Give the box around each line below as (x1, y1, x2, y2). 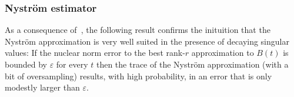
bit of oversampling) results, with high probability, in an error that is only (5, 69, 272, 82)
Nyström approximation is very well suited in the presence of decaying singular (5, 35, 289, 47)
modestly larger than (5, 81, 80, 93)
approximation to (191, 46, 254, 59)
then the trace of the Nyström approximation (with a (96, 58, 289, 70)
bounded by (5, 58, 47, 70)
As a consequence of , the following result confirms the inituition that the (5, 24, 270, 36)
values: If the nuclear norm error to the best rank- (5, 46, 185, 59)
